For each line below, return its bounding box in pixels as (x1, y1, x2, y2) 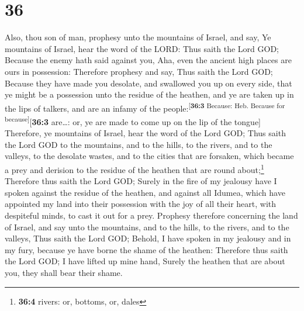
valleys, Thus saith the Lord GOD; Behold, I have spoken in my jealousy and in (5, 232, 291, 244)
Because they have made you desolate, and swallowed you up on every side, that (5, 77, 292, 89)
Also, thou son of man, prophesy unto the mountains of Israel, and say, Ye (5, 31, 271, 43)
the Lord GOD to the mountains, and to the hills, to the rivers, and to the (5, 138, 272, 150)
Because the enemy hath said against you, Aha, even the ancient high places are (5, 54, 292, 66)
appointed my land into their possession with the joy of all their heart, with (5, 198, 277, 210)
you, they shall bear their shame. (5, 266, 123, 278)
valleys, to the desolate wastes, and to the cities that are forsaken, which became (5, 150, 294, 162)
